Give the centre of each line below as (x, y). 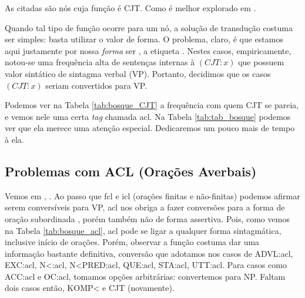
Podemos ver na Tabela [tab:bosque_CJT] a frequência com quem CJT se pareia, (152, 105)
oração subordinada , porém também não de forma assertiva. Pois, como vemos (147, 218)
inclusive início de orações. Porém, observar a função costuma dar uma (132, 242)
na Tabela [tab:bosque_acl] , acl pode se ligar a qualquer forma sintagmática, (143, 230)
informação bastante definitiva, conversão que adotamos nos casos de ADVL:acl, (149, 253)
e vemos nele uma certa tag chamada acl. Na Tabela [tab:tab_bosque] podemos (148, 116)
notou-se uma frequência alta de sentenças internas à (100, 62)
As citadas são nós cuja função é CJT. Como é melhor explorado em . (130, 8)
